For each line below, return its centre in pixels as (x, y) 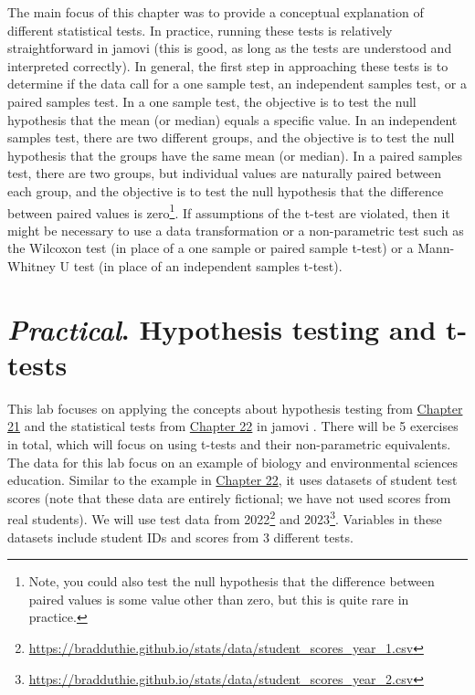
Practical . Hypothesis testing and (222, 329)
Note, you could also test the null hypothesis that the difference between (232, 581)
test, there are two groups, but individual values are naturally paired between (224, 173)
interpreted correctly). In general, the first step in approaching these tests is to (228, 65)
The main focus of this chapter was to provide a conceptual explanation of (216, 12)
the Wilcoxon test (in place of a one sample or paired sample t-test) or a (211, 248)
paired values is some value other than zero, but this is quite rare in (219, 599)
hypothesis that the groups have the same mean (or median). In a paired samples (235, 155)
